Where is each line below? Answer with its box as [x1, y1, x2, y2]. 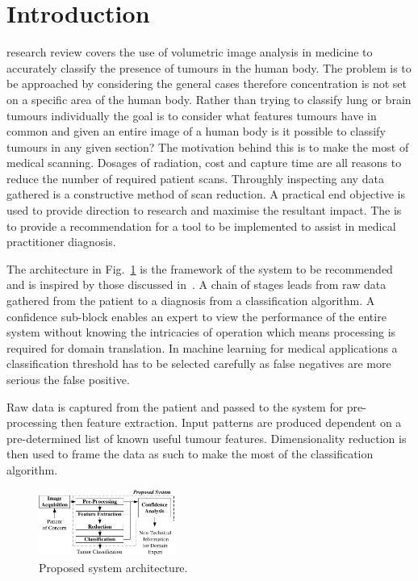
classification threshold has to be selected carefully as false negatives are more [6, 355, 391, 372]
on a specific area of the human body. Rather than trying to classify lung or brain [6, 90, 412, 107]
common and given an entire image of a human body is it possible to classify [6, 123, 386, 140]
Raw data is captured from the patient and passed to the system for [6, 398, 344, 415]
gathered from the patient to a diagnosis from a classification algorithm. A [6, 292, 375, 309]
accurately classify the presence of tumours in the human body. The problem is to [6, 59, 412, 76]
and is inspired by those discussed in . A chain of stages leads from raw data [6, 276, 387, 293]
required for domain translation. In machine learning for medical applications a [6, 339, 398, 356]
